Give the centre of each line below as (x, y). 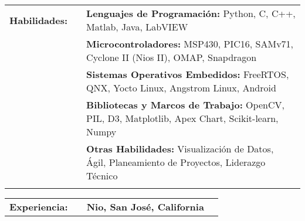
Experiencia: (39, 207)
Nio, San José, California (145, 207)
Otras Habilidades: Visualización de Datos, (180, 149)
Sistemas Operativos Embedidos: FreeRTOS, (188, 74)
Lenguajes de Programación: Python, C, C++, (191, 13)
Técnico (102, 176)
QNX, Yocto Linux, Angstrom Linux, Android (181, 88)
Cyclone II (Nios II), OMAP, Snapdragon (172, 57)
